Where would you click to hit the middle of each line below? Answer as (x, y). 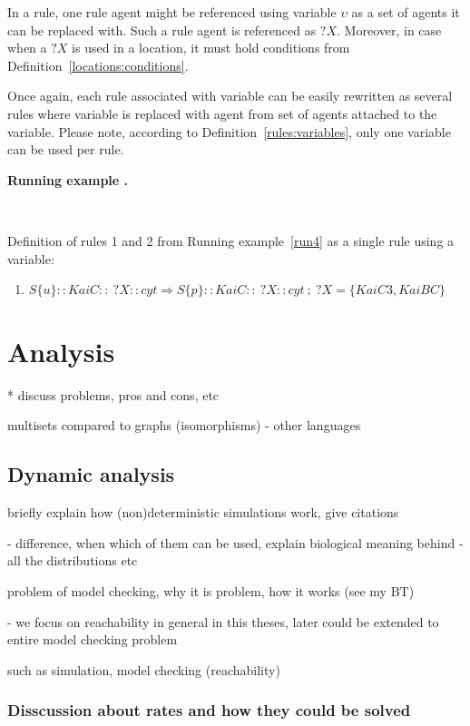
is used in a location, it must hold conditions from (211, 48)
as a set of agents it (406, 12)
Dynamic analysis (91, 474)
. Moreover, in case (389, 29)
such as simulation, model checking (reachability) (144, 669)
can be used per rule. (66, 149)
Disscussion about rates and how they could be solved (209, 710)
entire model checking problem (93, 639)
